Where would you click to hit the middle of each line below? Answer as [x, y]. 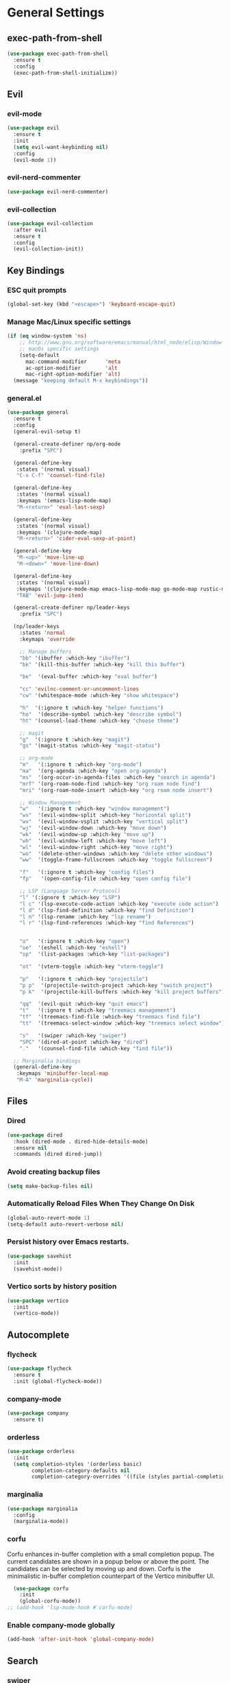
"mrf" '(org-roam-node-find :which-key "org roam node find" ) [110, 784]
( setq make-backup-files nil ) [50, 1186]
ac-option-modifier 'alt [71, 368]
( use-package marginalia [42, 1509]
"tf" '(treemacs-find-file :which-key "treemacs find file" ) [110, 1017]
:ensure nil [30, 1148]
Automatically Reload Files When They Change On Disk [101, 1204]
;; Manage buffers [46, 651]
